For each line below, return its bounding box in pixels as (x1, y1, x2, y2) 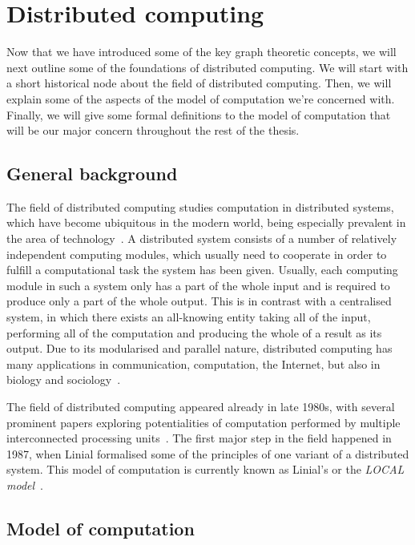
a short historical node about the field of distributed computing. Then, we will (6, 75, 392, 91)
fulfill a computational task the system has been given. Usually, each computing (6, 261, 398, 278)
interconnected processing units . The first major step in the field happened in (6, 430, 392, 446)
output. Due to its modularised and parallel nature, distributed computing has (6, 340, 393, 357)
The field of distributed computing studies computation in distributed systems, (6, 198, 394, 215)
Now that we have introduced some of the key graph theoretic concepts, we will (6, 43, 397, 60)
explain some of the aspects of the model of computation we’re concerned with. (6, 90, 395, 107)
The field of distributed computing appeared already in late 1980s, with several (6, 398, 395, 415)
